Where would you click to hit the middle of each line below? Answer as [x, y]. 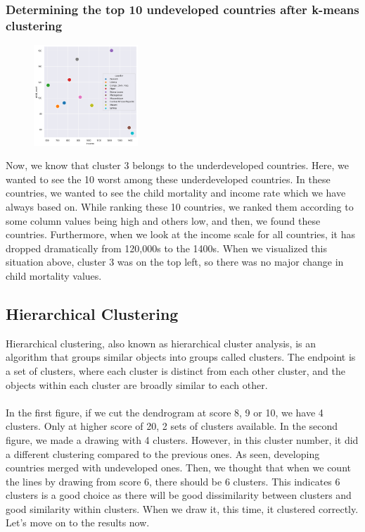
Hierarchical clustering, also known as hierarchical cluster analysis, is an [161, 343]
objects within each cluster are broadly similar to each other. [137, 384]
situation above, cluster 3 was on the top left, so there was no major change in [175, 262]
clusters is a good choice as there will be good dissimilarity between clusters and [179, 495]
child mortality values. [54, 275]
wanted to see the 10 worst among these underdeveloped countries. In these [168, 179]
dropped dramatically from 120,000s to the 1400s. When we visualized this [166, 248]
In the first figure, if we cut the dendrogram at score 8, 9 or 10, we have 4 [165, 412]
